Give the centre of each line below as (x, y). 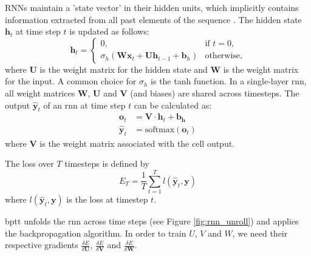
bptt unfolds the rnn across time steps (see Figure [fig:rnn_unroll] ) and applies (152, 221)
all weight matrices (40, 93)
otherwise (223, 56)
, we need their (260, 233)
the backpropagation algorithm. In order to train (96, 233)
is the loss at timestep (107, 199)
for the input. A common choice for (71, 81)
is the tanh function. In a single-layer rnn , (229, 81)
